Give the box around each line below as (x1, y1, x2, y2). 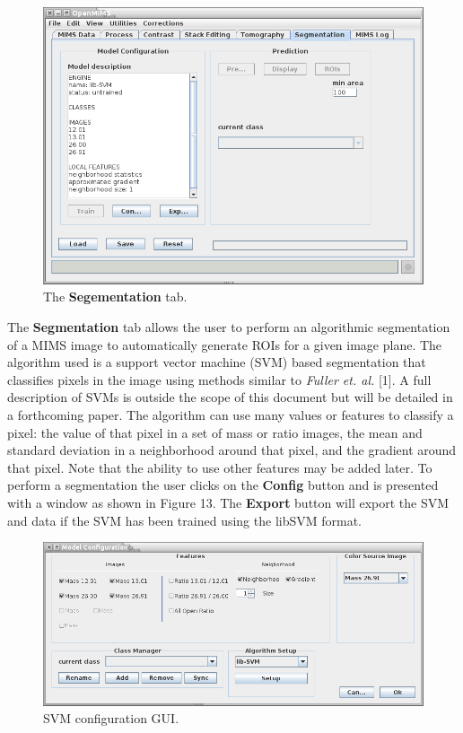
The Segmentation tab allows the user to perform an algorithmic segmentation (7, 318, 450, 336)
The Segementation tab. (43, 287, 188, 306)
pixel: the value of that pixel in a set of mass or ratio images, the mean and (7, 423, 423, 441)
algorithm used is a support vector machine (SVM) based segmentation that (7, 353, 426, 371)
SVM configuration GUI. (43, 709, 179, 728)
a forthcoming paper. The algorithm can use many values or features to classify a (7, 406, 454, 424)
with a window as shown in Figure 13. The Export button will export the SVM (7, 493, 450, 511)
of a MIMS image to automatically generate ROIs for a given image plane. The (7, 335, 442, 353)
